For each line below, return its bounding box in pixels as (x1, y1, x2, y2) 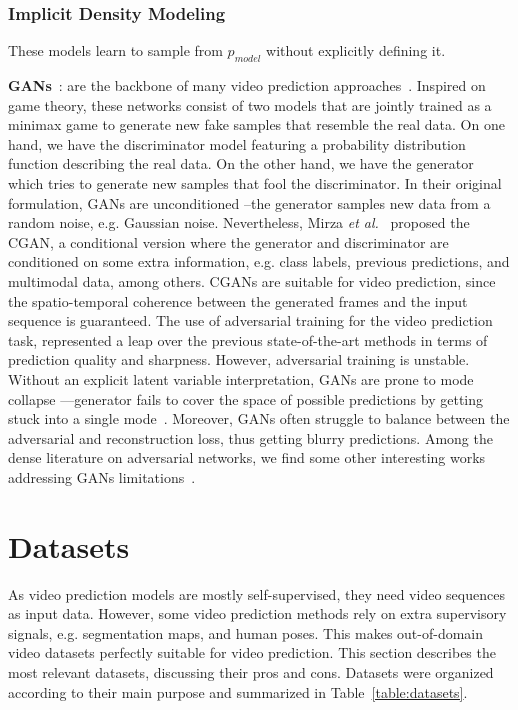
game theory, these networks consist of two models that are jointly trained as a (8, 94, 492, 115)
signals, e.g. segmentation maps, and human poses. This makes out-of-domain (8, 622, 484, 643)
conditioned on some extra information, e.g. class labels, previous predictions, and (8, 251, 510, 272)
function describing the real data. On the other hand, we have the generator (8, 153, 474, 174)
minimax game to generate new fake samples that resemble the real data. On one (8, 114, 505, 135)
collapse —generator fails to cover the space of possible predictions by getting (8, 388, 484, 409)
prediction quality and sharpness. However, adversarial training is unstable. (8, 349, 470, 370)
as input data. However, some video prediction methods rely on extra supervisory (8, 603, 507, 624)
